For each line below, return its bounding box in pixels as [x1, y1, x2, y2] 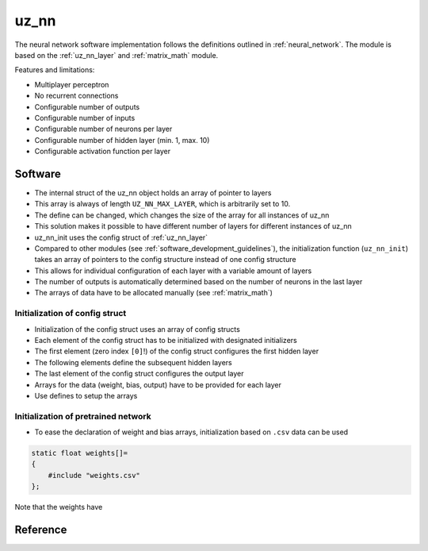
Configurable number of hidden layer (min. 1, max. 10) [34, 135, 210, 144]
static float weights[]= [31, 449, 128, 458]
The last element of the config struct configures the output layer [34, 369, 245, 379]
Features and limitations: [14, 65, 95, 75]
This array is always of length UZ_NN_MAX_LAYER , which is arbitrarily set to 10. [34, 199, 291, 209]
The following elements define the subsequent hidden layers [34, 357, 233, 367]
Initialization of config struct [14, 308, 127, 319]
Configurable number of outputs [34, 102, 140, 111]
